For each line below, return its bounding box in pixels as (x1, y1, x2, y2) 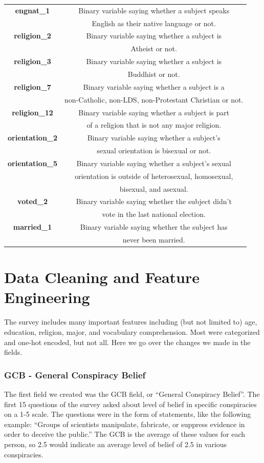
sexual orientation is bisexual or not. (97, 145, 211, 156)
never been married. (122, 234, 185, 245)
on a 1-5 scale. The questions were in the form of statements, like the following (4, 409, 251, 419)
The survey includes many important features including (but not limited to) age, (4, 316, 257, 327)
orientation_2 (8, 132, 58, 143)
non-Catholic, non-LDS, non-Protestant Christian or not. (64, 94, 244, 105)
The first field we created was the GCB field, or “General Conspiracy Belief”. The (4, 388, 260, 399)
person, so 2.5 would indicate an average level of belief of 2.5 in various (4, 438, 227, 449)
